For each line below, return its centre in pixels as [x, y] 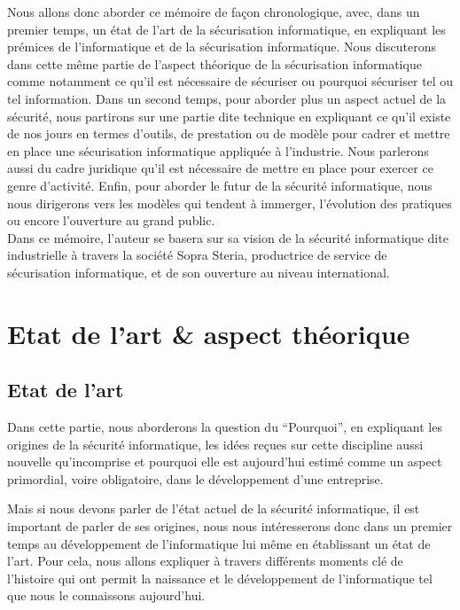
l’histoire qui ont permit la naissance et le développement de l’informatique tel [220, 578]
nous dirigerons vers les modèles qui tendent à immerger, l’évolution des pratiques [230, 203]
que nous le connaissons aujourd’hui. [106, 595]
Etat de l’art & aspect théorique [209, 333]
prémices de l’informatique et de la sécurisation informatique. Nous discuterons [222, 47]
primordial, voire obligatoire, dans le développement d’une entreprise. [195, 478]
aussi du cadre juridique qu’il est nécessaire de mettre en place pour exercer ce [220, 168]
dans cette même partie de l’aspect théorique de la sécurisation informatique [214, 63]
